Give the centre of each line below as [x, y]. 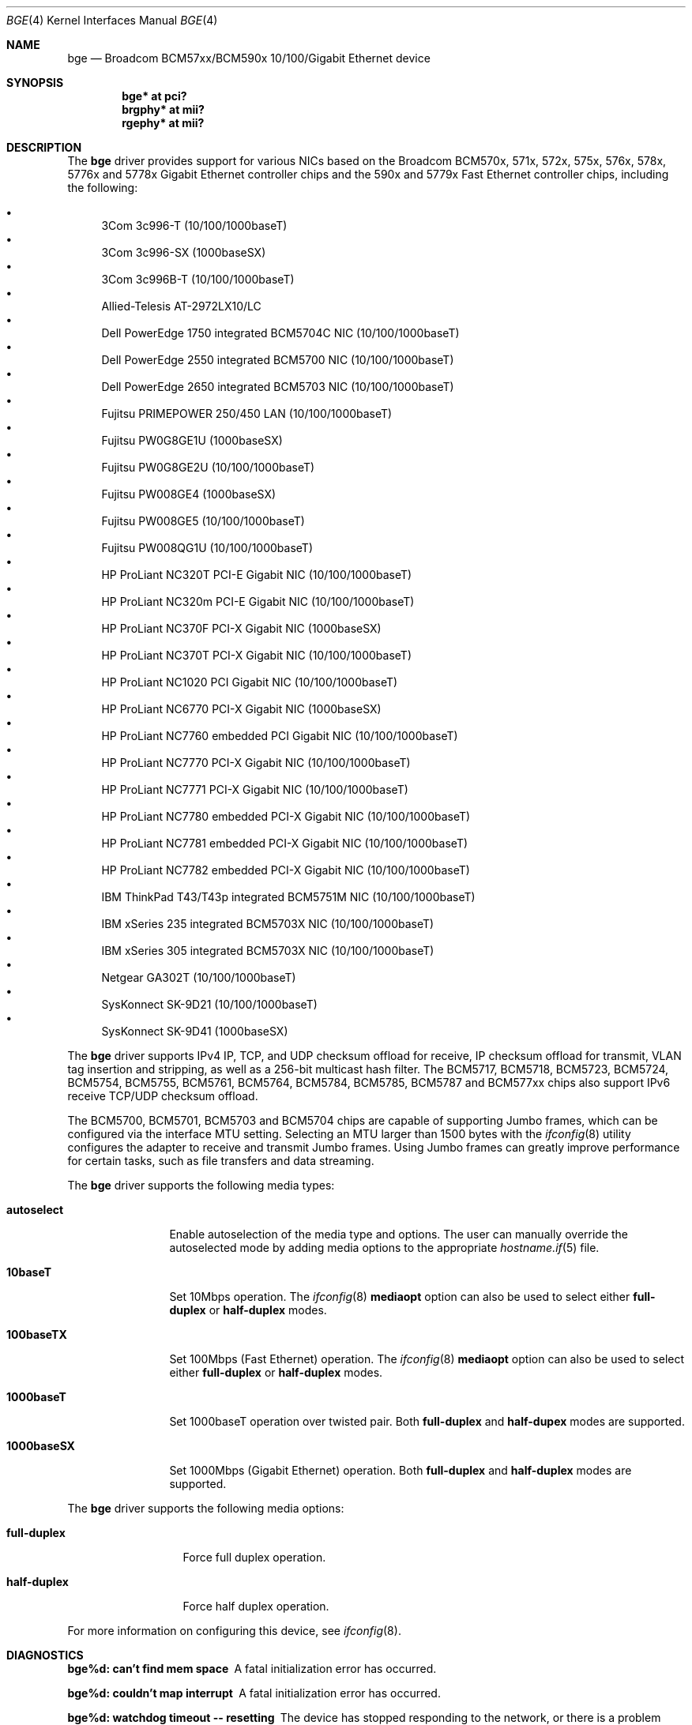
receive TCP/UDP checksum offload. [163, 1096]
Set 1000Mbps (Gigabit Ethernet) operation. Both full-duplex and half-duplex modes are [401, 1470]
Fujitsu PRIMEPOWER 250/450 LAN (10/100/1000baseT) [247, 413]
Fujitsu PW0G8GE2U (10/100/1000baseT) [208, 467]
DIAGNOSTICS [45, 1655]
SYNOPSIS [35, 83]
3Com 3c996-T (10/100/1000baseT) [194, 225]
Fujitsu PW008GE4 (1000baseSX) [189, 494]
